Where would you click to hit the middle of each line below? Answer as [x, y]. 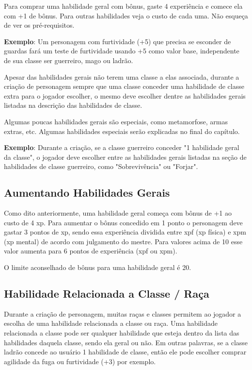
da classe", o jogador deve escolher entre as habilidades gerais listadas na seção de [125, 157]
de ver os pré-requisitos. [39, 25]
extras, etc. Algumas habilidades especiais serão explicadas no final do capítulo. [122, 131]
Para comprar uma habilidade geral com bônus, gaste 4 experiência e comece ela [123, 6]
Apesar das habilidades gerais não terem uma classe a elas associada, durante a [122, 76]
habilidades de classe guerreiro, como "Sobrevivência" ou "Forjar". [101, 166]
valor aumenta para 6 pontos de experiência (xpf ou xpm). [91, 251]
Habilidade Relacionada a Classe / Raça [107, 294]
